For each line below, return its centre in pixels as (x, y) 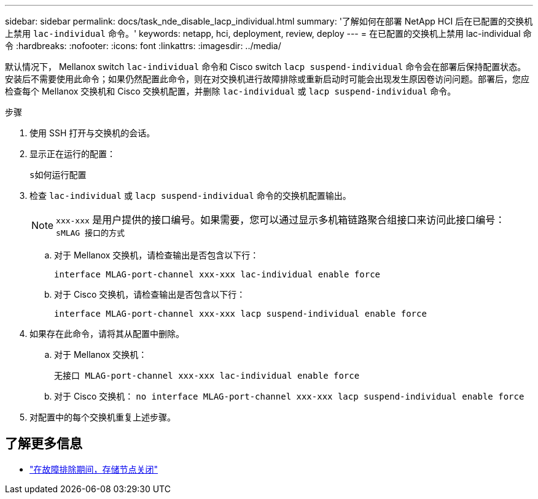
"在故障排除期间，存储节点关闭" (94, 469)
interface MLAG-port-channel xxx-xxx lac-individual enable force (217, 274)
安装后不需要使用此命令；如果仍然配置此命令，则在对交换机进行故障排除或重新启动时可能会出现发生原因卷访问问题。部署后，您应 (267, 79)
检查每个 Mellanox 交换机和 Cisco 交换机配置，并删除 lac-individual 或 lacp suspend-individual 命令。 (231, 91)
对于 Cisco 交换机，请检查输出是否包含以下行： (150, 294)
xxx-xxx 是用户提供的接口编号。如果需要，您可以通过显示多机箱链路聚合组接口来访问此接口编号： (281, 220)
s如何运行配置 (58, 175)
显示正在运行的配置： (72, 154)
